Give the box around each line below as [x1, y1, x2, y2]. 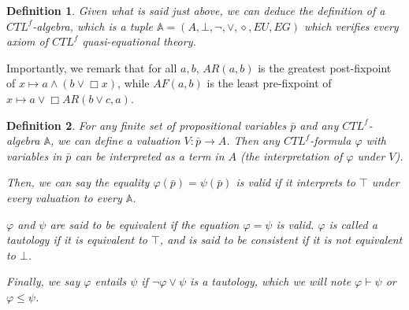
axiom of [6, 33, 49, 50]
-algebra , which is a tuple [32, 17, 153, 34]
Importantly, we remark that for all [6, 59, 177, 76]
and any [299, 116, 339, 133]
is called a [329, 216, 377, 232]
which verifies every [304, 17, 399, 34]
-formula [310, 132, 351, 149]
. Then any [226, 132, 280, 149]
